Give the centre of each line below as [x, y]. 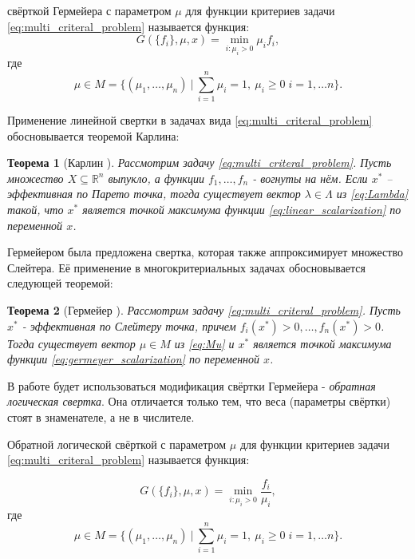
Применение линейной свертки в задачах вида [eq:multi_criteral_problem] [190, 120]
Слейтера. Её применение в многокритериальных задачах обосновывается [187, 267]
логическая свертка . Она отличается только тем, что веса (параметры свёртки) [199, 401]
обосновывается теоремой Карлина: [93, 135]
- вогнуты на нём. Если [310, 178]
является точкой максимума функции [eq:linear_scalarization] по [242, 210]
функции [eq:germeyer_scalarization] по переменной [134, 359]
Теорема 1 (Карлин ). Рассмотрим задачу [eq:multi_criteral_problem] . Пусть [200, 163]
